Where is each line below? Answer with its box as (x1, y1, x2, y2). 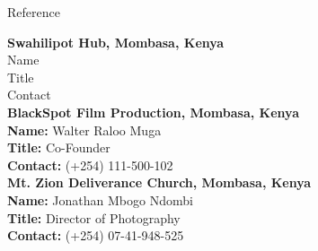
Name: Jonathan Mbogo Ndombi (7, 190, 193, 209)
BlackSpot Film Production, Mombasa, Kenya (7, 102, 299, 121)
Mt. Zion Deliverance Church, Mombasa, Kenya (7, 173, 312, 192)
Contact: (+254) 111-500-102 (7, 155, 173, 174)
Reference (7, 3, 60, 21)
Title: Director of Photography (7, 208, 181, 227)
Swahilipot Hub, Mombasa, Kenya (7, 32, 225, 51)
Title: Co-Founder (7, 138, 110, 157)
